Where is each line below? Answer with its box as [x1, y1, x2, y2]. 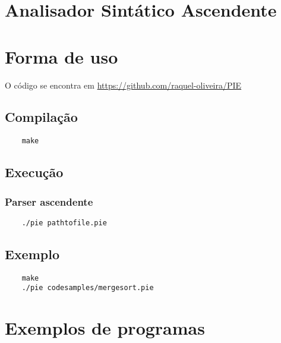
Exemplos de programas [5, 316, 205, 340]
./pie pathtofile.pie [21, 218, 107, 227]
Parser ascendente [5, 194, 93, 209]
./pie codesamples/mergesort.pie [21, 284, 154, 292]
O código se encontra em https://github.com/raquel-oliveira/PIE [5, 78, 242, 91]
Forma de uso [5, 44, 118, 68]
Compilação [5, 108, 78, 126]
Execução [5, 163, 64, 181]
